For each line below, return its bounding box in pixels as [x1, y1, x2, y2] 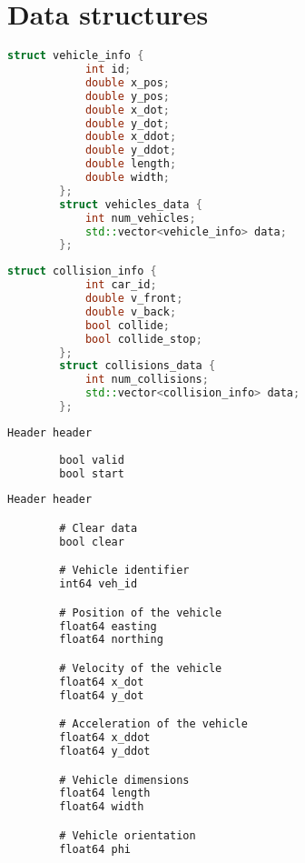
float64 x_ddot [59, 731, 151, 745]
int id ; [84, 63, 132, 75]
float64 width [59, 800, 144, 814]
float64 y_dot [59, 688, 144, 702]
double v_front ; [84, 292, 183, 305]
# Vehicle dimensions [59, 773, 190, 787]
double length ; [84, 157, 177, 171]
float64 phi [59, 842, 132, 856]
